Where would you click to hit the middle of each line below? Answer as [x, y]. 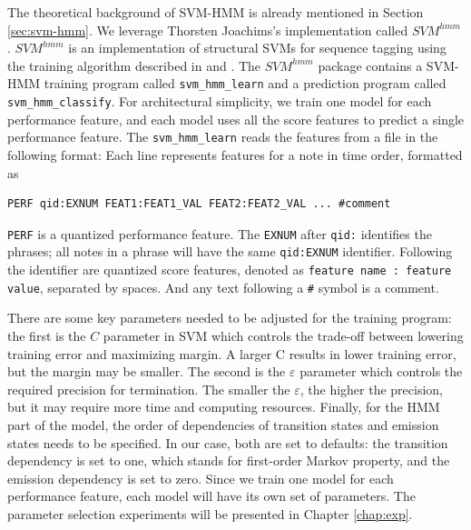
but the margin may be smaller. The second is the [147, 371]
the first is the [47, 335]
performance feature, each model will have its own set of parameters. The [211, 496]
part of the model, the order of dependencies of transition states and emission [223, 424]
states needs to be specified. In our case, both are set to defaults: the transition [228, 442]
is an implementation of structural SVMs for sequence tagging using [257, 48]
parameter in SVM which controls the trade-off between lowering [283, 335]
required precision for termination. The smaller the [149, 389]
